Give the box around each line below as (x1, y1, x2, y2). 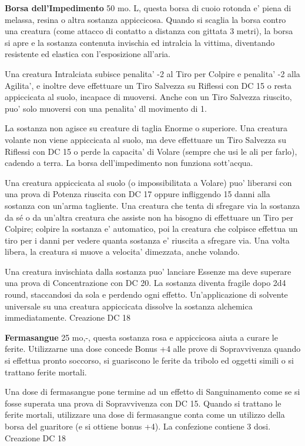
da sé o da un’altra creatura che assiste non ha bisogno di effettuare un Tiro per (5, 211, 293, 223)
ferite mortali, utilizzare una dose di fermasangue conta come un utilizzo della (5, 408, 285, 421)
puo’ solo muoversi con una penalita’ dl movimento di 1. (5, 102, 207, 114)
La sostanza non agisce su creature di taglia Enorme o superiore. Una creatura (5, 122, 287, 134)
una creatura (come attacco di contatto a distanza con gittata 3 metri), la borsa (5, 25, 293, 37)
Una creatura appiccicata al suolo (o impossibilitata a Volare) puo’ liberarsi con (5, 176, 292, 188)
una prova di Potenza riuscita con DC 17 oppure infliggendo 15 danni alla (5, 188, 270, 200)
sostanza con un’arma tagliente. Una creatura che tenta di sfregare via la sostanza (5, 199, 300, 211)
